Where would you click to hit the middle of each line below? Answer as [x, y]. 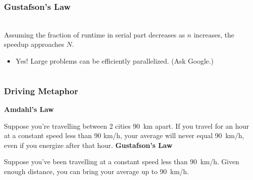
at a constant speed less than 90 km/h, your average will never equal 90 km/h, [124, 135]
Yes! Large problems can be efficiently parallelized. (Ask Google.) [115, 61]
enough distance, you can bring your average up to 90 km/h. [97, 171]
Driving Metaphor [41, 90]
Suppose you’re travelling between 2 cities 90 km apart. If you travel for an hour [127, 126]
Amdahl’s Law [29, 109]
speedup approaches [34, 44]
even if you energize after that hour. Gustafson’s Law [88, 145]
